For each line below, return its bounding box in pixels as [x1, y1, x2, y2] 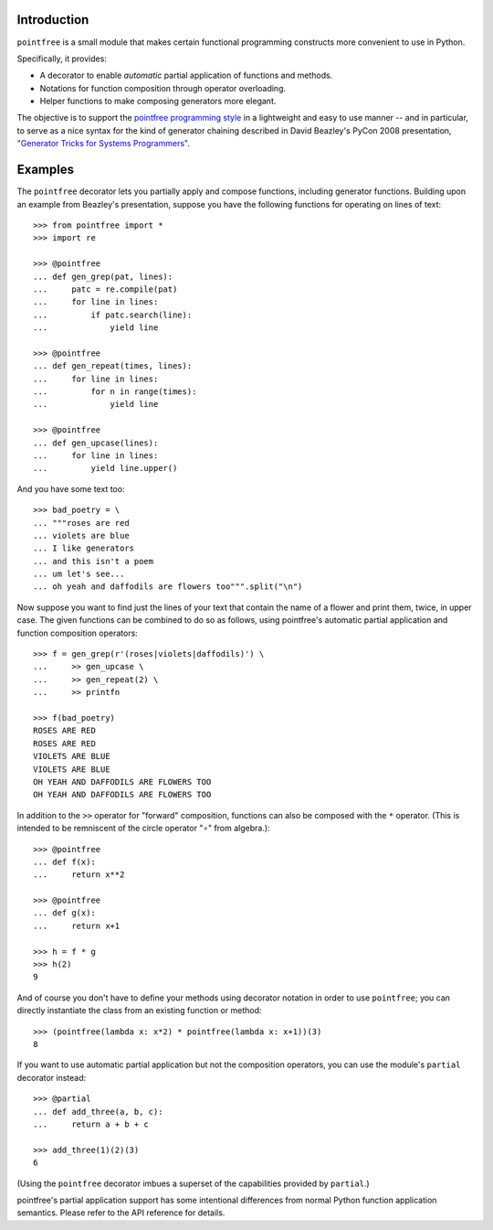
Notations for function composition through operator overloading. [39, 82, 287, 93]
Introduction [16, 12, 89, 27]
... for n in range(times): [33, 387, 197, 397]
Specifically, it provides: [16, 53, 107, 64]
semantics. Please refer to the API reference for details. [16, 1207, 226, 1218]
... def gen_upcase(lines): [33, 437, 159, 448]
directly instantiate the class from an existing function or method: [16, 1005, 262, 1016]
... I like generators [33, 543, 135, 553]
